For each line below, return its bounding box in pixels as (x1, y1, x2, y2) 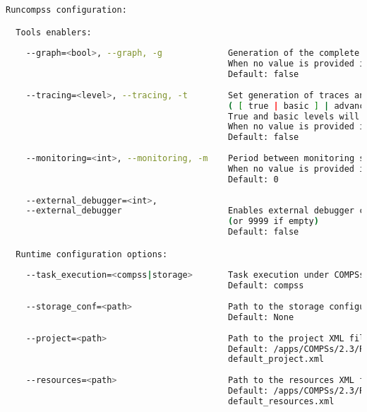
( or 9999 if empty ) (228, 216, 319, 227)
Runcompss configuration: (6, 5, 127, 15)
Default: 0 (228, 174, 279, 184)
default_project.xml (228, 354, 325, 365)
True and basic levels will (228, 111, 360, 122)
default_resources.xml (228, 396, 335, 406)
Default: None (228, 312, 294, 322)
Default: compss (228, 281, 304, 291)
